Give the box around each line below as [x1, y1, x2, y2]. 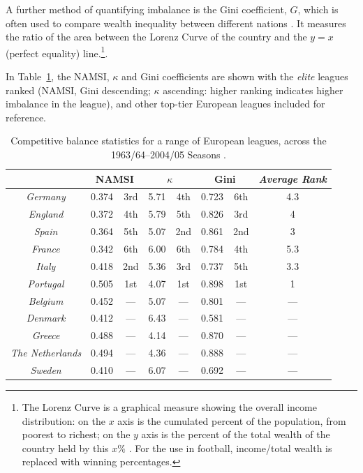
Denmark [26, 310, 66, 325]
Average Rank [258, 171, 327, 186]
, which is [297, 2, 339, 16]
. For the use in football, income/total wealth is [128, 440, 332, 455]
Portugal [27, 276, 64, 290]
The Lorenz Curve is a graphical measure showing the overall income [22, 399, 317, 414]
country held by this [22, 440, 109, 455]
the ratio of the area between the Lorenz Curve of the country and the [6, 29, 307, 44]
